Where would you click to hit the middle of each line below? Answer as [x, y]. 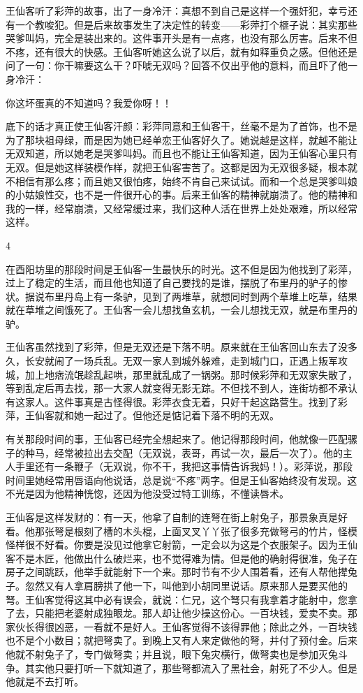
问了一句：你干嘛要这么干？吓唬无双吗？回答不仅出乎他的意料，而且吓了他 [177, 65]
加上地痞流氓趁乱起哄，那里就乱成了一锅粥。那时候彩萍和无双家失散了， [191, 374]
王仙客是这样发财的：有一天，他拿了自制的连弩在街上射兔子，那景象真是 [172, 517]
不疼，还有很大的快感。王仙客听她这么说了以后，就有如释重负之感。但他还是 [181, 51]
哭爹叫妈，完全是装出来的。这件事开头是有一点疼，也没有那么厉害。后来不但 [181, 38]
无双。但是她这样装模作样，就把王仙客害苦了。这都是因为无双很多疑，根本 [177, 167]
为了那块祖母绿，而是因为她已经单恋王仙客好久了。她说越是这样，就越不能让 [181, 139]
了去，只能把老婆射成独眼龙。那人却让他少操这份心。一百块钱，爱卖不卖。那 [181, 613]
